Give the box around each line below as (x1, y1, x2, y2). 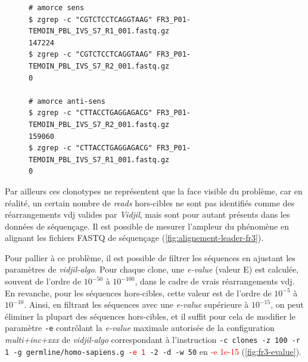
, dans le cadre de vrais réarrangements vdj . (135, 275, 295, 287)
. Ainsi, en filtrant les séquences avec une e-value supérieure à (24, 298, 249, 311)
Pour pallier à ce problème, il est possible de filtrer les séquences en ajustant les (5, 251, 295, 264)
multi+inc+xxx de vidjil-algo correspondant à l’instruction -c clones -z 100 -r (5, 333, 301, 346)
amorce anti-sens (37, 97, 105, 106)
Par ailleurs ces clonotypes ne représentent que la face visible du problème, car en (5, 184, 303, 197)
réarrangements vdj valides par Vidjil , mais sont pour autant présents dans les (5, 208, 290, 221)
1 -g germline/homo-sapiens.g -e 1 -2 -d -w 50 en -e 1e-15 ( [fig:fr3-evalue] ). (5, 345, 301, 357)
